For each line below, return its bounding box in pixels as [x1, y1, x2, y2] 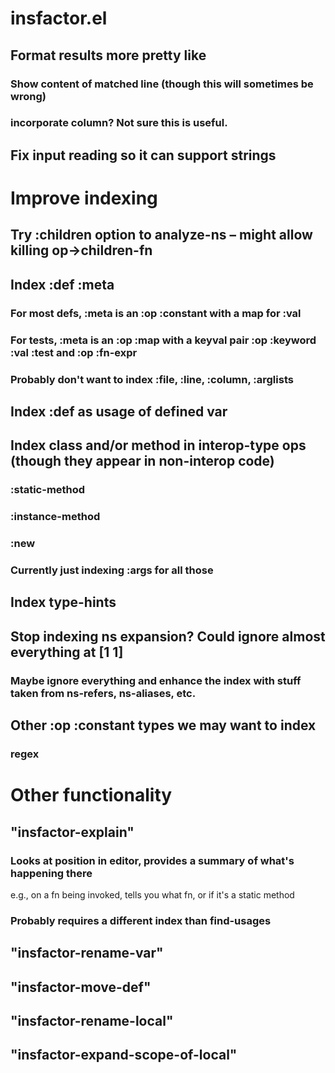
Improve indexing [10, 187, 158, 209]
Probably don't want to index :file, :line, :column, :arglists [10, 372, 294, 386]
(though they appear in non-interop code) [10, 453, 275, 470]
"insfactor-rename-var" [10, 945, 164, 962]
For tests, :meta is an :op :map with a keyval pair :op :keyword [10, 333, 317, 347]
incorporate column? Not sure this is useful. [10, 116, 228, 130]
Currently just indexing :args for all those [10, 563, 214, 577]
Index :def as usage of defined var [10, 403, 228, 420]
